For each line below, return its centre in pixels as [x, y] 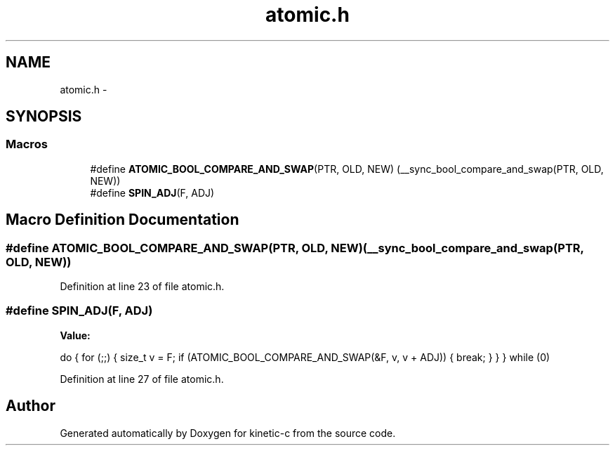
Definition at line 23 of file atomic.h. [142, 287]
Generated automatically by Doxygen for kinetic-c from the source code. [228, 433]
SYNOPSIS [44, 117]
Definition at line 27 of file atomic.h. [142, 379]
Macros [27, 144]
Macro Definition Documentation [123, 220]
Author [31, 406]
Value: [75, 335]
